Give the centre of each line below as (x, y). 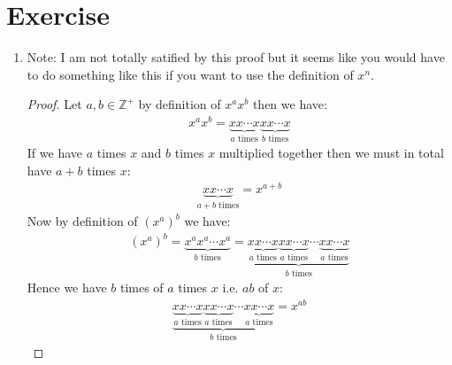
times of (142, 287)
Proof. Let (54, 104)
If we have (54, 153)
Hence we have (67, 287)
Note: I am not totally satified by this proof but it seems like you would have (236, 57)
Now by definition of (82, 221)
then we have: (290, 104)
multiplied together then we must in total (331, 153)
